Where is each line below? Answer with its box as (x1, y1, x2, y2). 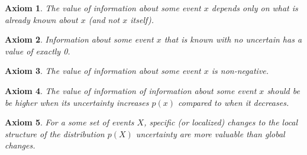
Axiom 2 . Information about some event (5, 33, 154, 46)
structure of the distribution (5, 127, 105, 140)
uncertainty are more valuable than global (135, 127, 285, 140)
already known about (5, 13, 78, 25)
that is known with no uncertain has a (164, 33, 302, 46)
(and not (88, 13, 120, 25)
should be (267, 84, 300, 96)
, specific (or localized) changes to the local (144, 116, 298, 128)
